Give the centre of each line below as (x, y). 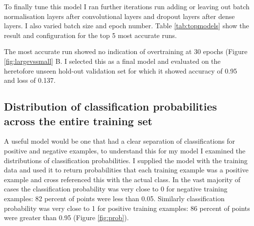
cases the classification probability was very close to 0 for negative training (116, 189)
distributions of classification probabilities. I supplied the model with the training (126, 160)
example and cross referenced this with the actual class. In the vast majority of (122, 179)
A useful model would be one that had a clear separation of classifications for (120, 141)
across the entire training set (78, 121)
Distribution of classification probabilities (111, 106)
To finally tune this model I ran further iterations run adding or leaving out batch (127, 6)
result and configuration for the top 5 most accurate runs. (90, 35)
